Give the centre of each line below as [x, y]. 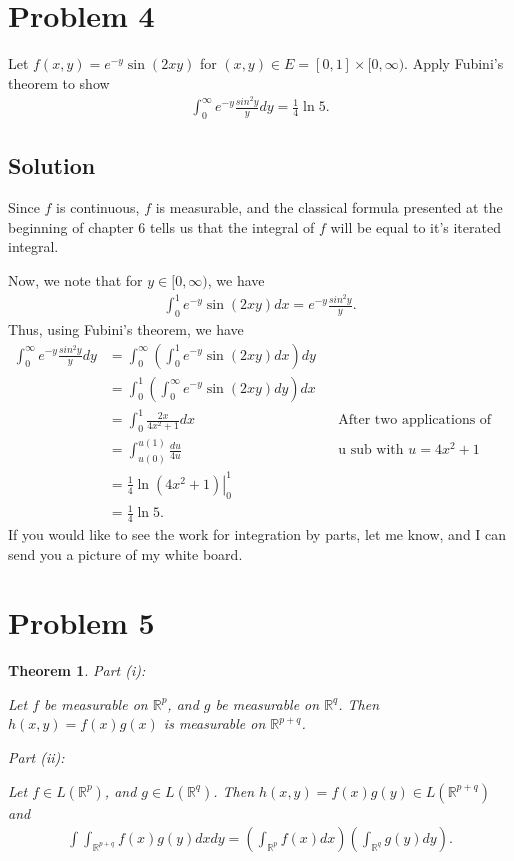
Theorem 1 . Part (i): [77, 670]
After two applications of [415, 420]
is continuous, [98, 207]
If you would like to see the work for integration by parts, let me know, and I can [257, 533]
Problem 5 [81, 622]
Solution [52, 165]
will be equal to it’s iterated [415, 226]
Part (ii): [36, 757]
